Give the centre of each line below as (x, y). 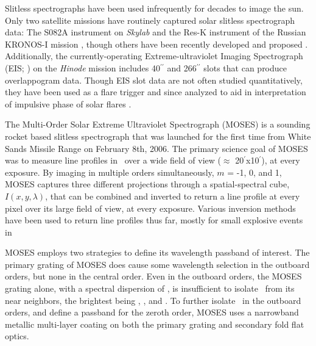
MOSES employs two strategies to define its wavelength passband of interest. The (157, 252)
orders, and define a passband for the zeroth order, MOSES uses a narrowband (152, 312)
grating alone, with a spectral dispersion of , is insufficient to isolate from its (150, 288)
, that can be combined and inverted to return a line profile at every (173, 196)
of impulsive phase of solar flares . (68, 103)
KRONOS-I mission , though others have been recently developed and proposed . (156, 44)
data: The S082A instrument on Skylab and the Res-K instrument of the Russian (156, 32)
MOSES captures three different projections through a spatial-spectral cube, (147, 184)
